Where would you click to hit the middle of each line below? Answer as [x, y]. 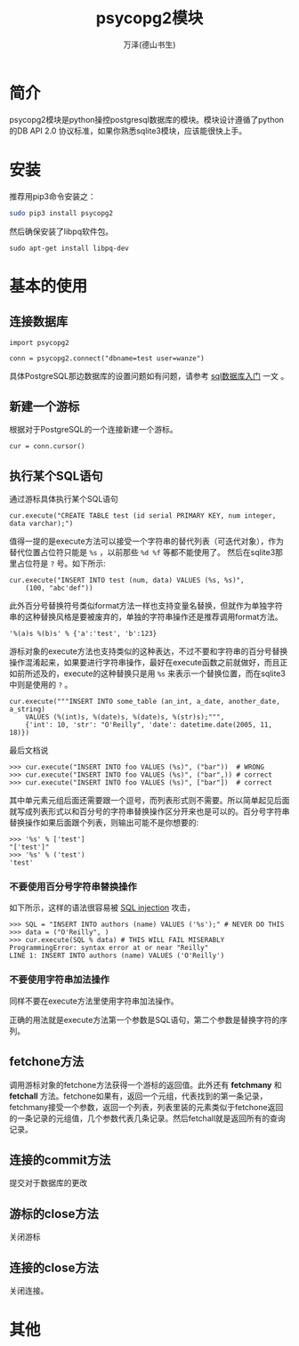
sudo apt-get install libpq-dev [69, 248]
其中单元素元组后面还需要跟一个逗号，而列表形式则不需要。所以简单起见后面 [149, 801]
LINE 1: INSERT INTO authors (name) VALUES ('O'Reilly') [117, 956]
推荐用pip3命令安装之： [53, 196]
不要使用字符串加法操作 [59, 979]
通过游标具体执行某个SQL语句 [64, 499]
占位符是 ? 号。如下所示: [61, 564]
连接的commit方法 [60, 1160]
